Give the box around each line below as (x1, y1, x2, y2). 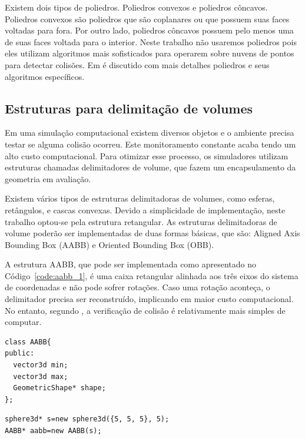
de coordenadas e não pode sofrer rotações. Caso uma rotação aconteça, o (5, 281, 270, 293)
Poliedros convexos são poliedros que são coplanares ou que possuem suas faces (5, 12, 290, 25)
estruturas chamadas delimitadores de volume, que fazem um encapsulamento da (5, 161, 296, 173)
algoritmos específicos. (5, 70, 85, 82)
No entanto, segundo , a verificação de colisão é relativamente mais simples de (5, 304, 286, 316)
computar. (5, 316, 42, 328)
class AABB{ (5, 337, 51, 346)
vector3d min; (13, 361, 68, 370)
